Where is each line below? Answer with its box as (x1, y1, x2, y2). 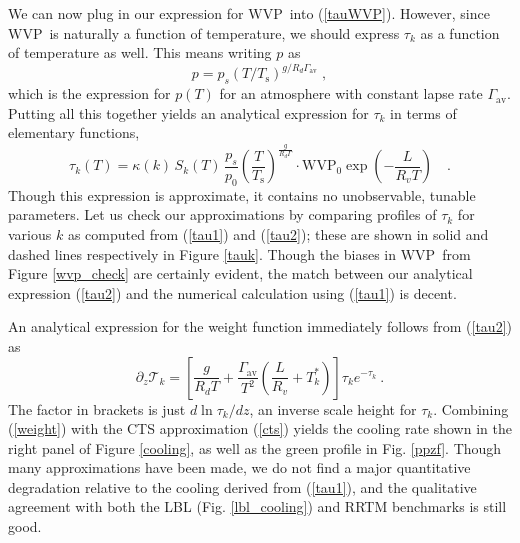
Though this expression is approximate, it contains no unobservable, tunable (8, 184, 476, 205)
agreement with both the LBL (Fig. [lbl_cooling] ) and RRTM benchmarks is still (8, 496, 507, 517)
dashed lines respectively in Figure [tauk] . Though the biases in (8, 243, 397, 264)
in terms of (390, 102, 457, 123)
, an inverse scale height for (249, 398, 417, 419)
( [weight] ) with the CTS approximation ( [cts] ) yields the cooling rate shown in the (8, 418, 512, 439)
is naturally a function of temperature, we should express (49, 22, 400, 43)
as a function (420, 22, 500, 43)
